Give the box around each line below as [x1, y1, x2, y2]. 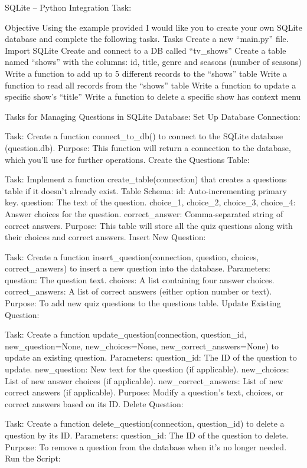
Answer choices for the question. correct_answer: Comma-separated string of [5, 207, 283, 220]
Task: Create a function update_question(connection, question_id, [5, 328, 247, 341]
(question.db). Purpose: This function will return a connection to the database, [5, 141, 291, 153]
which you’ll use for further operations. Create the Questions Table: [5, 153, 250, 165]
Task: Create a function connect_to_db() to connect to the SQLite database [5, 130, 283, 142]
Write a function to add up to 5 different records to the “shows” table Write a [5, 67, 287, 79]
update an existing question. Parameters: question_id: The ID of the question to [5, 351, 297, 364]
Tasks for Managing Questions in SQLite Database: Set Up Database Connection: [5, 110, 301, 122]
